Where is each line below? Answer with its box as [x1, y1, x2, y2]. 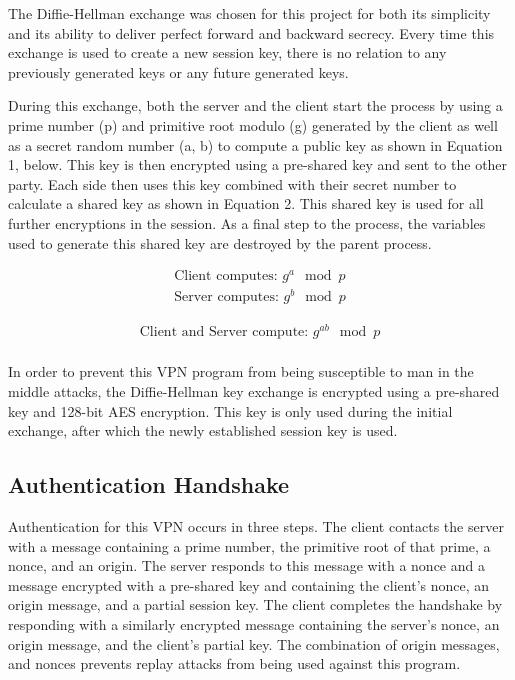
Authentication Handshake [8, 469, 290, 500]
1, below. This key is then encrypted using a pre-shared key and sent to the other [8, 154, 508, 175]
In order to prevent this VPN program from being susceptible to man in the [8, 361, 474, 382]
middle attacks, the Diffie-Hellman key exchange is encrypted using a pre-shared [8, 381, 500, 402]
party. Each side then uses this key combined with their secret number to [8, 173, 457, 194]
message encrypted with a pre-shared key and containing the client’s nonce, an [8, 574, 490, 595]
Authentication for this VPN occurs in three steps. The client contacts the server [8, 516, 504, 537]
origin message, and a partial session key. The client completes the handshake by [8, 594, 503, 615]
